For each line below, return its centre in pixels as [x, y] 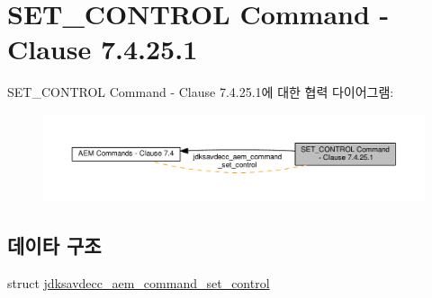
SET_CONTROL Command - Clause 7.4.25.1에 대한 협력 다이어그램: [201, 92]
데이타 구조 [54, 245]
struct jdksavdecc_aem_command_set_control [139, 282]
